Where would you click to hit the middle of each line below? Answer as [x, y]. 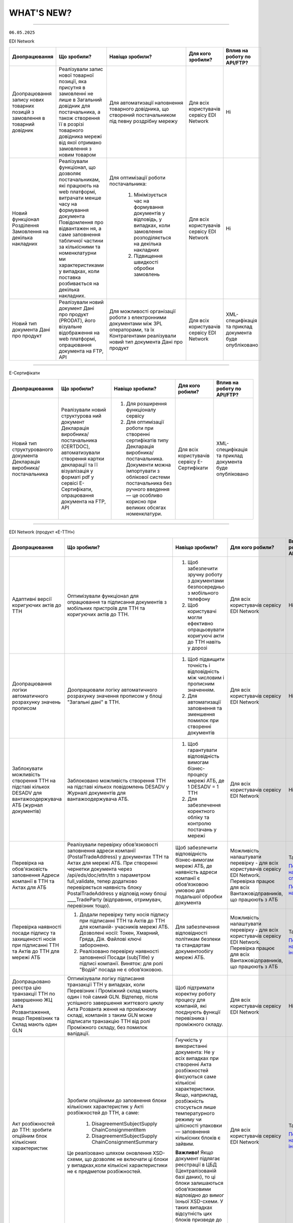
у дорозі [197, 648]
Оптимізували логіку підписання [106, 978]
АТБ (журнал [27, 805]
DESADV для [27, 793]
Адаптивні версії [32, 599]
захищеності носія [34, 939]
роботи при [140, 428]
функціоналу [141, 409]
